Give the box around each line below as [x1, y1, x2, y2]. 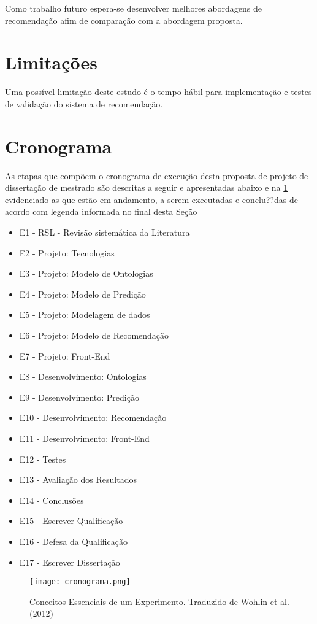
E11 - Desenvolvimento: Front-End [19, 431, 150, 444]
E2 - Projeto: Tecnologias [19, 246, 115, 259]
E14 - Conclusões [19, 493, 84, 506]
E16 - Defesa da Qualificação [19, 534, 128, 547]
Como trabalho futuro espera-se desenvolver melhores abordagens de [5, 2, 262, 14]
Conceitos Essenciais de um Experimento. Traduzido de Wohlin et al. [29, 595, 289, 607]
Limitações [5, 50, 98, 75]
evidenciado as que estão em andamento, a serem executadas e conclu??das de [5, 193, 298, 206]
